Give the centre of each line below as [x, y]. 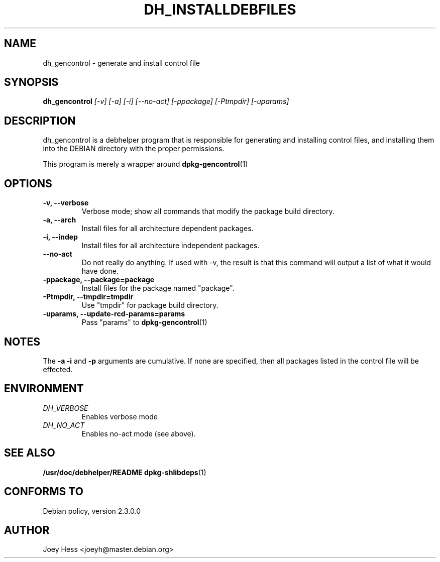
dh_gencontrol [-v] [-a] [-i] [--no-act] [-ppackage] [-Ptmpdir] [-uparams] [166, 101]
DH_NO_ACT [64, 425]
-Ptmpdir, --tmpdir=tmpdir [88, 297]
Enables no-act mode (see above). [139, 433]
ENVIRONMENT [44, 389]
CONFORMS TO [44, 492]
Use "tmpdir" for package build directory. [150, 305]
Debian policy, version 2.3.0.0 [92, 511]
